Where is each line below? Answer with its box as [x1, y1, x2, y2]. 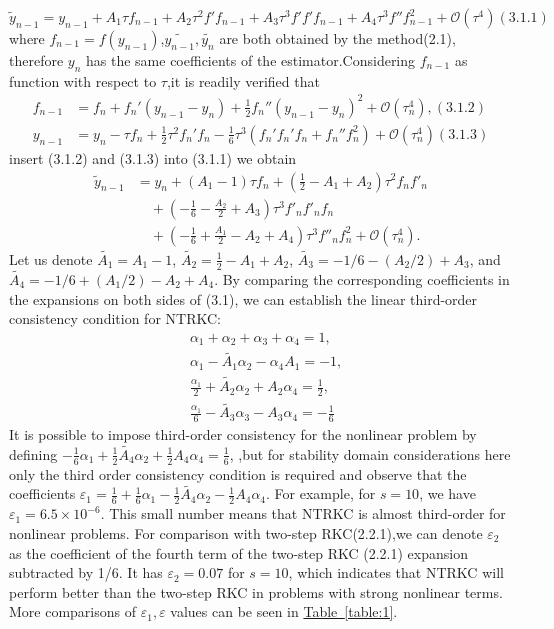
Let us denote [9, 248, 93, 269]
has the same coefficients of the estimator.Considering [86, 50, 416, 70]
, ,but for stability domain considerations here [229, 443, 511, 464]
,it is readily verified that [166, 70, 320, 91]
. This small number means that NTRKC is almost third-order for [100, 503, 506, 524]
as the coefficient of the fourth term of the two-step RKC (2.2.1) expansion [9, 542, 468, 563]
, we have [419, 483, 476, 504]
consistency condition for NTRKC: [9, 308, 221, 329]
